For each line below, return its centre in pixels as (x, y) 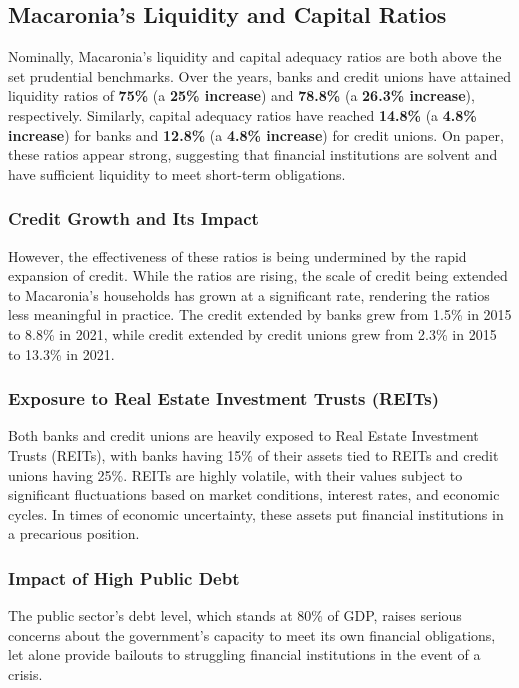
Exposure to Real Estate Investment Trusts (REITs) (223, 398)
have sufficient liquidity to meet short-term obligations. (177, 173)
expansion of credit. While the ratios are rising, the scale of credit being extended (258, 275)
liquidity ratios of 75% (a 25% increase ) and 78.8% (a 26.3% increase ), (241, 95)
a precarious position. (74, 533)
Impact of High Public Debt (124, 577)
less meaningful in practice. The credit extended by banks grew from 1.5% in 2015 (260, 314)
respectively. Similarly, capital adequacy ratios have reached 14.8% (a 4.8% (242, 114)
